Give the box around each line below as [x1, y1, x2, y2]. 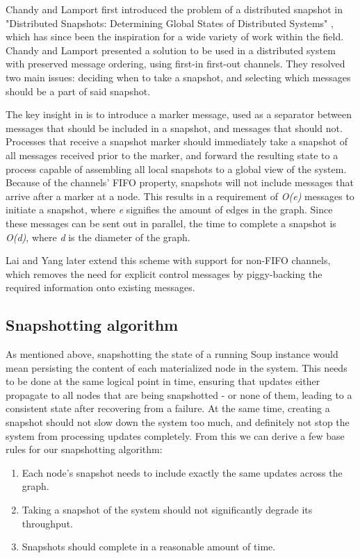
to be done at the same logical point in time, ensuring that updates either [6, 374, 320, 388]
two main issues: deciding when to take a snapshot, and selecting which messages [6, 69, 351, 84]
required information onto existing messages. [6, 280, 195, 295]
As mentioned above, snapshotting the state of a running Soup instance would [6, 347, 338, 361]
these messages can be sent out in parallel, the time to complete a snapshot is [6, 215, 336, 230]
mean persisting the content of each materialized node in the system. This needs [6, 360, 347, 375]
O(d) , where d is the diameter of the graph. [6, 229, 190, 244]
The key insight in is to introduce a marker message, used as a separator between [6, 107, 352, 122]
